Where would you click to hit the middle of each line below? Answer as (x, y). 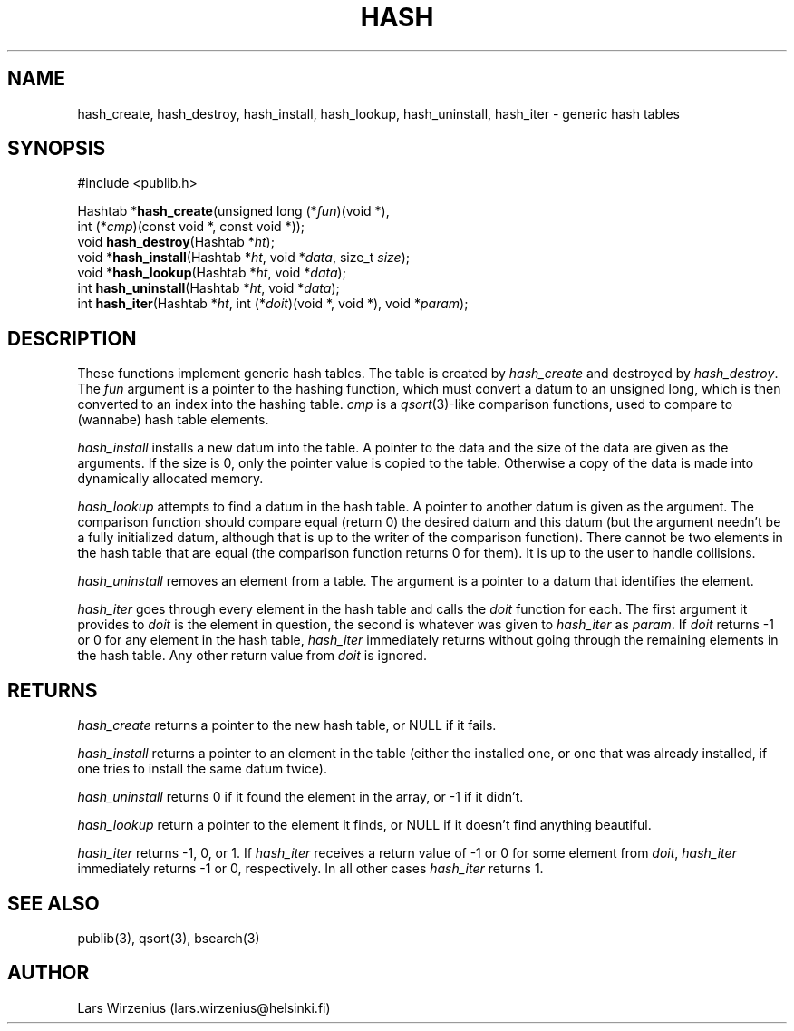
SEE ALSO (53, 903)
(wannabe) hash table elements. (173, 420)
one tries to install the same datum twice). (202, 769)
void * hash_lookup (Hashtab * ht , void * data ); (212, 273)
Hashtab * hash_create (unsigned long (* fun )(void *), (233, 211)
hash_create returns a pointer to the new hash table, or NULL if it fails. (287, 725)
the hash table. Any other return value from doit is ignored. (252, 656)
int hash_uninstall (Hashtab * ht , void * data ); (208, 288)
